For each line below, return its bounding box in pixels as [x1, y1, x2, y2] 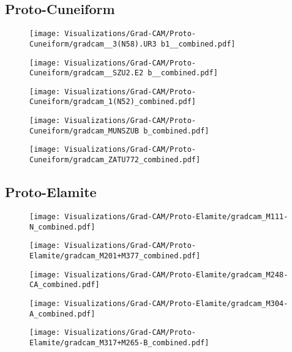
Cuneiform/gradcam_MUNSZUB [29, 126, 139, 135]
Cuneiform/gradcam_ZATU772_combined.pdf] [29, 155, 201, 165]
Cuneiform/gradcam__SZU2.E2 [29, 69, 144, 78]
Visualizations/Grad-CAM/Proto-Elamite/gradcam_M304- [64, 299, 288, 308]
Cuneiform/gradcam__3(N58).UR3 [29, 39, 157, 48]
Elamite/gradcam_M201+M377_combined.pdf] [29, 251, 201, 260]
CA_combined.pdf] [29, 280, 100, 290]
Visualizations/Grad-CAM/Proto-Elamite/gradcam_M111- [64, 212, 288, 221]
